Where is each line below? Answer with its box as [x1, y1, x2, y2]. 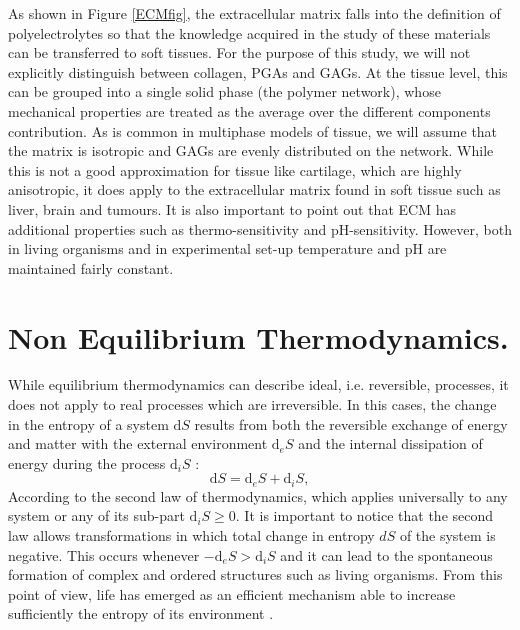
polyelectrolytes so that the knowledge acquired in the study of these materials [8, 22, 491, 43]
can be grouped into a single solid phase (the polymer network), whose [8, 81, 441, 102]
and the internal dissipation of [298, 433, 483, 454]
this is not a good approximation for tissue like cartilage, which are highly [8, 159, 462, 180]
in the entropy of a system [8, 413, 169, 434]
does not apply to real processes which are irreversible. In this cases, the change [8, 394, 497, 415]
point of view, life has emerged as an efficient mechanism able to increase [8, 583, 456, 604]
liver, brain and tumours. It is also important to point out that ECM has [8, 198, 456, 219]
